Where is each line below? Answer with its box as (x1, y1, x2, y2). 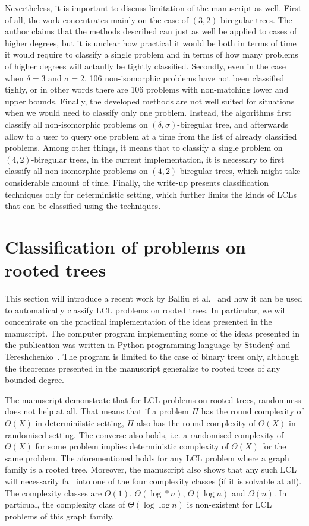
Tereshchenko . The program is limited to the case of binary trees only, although (5, 350, 299, 362)
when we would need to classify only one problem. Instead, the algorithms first (5, 106, 291, 119)
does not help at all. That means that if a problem (5, 405, 189, 417)
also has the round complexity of (136, 416, 256, 429)
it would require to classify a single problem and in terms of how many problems (5, 48, 298, 61)
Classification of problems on (5, 234, 246, 258)
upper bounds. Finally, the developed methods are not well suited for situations (5, 94, 295, 107)
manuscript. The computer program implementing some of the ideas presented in (5, 327, 299, 339)
